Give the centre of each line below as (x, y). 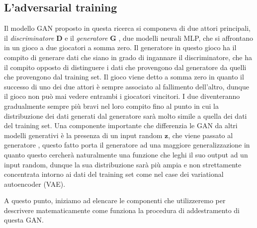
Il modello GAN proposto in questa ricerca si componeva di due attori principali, (127, 28)
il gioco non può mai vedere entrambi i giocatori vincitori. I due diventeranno (122, 96)
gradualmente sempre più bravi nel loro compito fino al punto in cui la (111, 106)
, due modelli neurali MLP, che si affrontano (186, 38)
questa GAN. (24, 220)
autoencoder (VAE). (35, 184)
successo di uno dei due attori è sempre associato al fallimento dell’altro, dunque (127, 86)
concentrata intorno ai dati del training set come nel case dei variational (114, 174)
